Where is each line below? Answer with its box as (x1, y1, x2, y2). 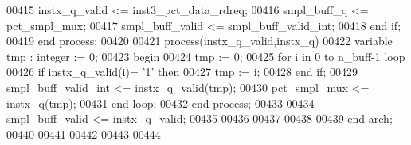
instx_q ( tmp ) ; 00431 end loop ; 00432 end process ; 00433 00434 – (6, 94, 324, 111)
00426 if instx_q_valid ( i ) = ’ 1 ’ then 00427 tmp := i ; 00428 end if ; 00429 (6, 63, 358, 80)
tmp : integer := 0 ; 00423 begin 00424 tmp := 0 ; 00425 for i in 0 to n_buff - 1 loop (6, 48, 405, 64)
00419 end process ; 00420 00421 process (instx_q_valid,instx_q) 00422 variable (6, 32, 393, 49)
